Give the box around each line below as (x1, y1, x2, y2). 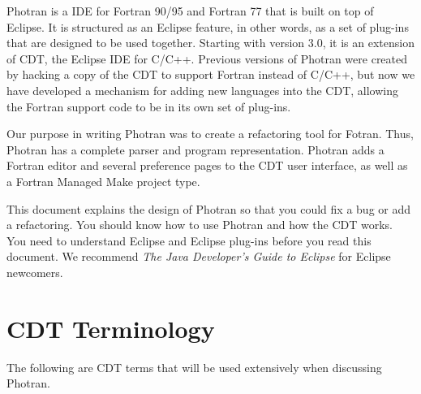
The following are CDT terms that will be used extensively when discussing (6, 358, 382, 375)
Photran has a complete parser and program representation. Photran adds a (6, 141, 384, 158)
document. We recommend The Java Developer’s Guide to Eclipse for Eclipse (6, 248, 391, 265)
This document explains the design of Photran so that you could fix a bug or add (6, 200, 411, 217)
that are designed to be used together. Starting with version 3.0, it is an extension (6, 34, 415, 51)
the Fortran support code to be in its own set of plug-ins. (6, 97, 291, 115)
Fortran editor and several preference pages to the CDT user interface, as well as (6, 157, 408, 174)
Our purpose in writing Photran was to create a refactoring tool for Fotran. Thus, (6, 125, 414, 142)
